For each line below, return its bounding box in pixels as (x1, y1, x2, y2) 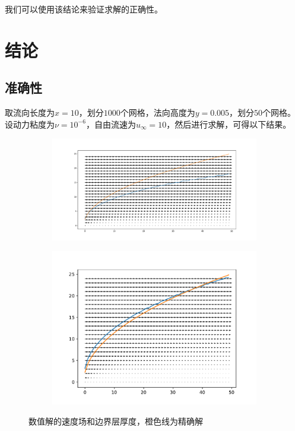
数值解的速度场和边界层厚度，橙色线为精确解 (28, 414, 203, 427)
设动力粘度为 (5, 118, 55, 130)
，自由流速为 (85, 118, 136, 130)
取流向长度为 (5, 106, 55, 119)
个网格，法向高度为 (120, 106, 195, 119)
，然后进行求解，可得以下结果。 (166, 118, 291, 130)
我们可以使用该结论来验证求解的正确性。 (5, 3, 163, 15)
